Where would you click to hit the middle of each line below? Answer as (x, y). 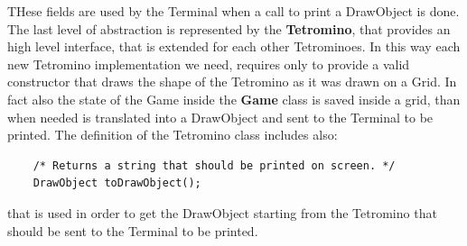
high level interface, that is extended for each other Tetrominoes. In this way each (234, 46)
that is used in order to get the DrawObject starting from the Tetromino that (222, 212)
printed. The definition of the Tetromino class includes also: (173, 135)
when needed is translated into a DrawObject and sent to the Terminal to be (220, 117)
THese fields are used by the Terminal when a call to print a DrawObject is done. (233, 11)
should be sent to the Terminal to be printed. (133, 230)
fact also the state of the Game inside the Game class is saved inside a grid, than (234, 99)
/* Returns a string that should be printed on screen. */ (214, 165)
